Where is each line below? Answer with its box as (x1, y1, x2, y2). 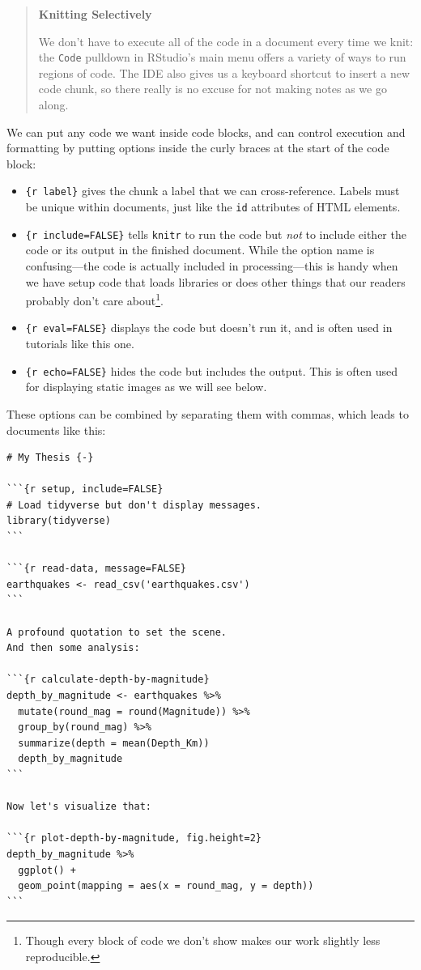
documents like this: (6, 421, 106, 438)
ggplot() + (18, 864, 76, 876)
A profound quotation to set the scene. (6, 626, 228, 638)
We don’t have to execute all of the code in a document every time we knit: (38, 32, 414, 49)
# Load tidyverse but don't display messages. (6, 499, 262, 511)
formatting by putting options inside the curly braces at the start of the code (6, 139, 389, 156)
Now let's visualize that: (6, 801, 151, 813)
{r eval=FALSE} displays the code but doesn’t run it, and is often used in (25, 319, 393, 336)
